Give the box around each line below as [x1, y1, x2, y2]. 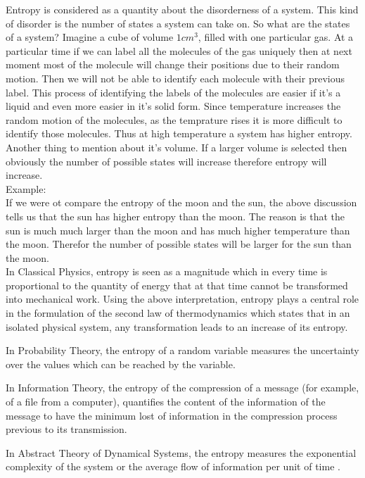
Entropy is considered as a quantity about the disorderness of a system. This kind [6, 2, 359, 16]
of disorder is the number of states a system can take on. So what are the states [6, 15, 350, 30]
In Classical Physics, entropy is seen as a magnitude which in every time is [6, 264, 328, 279]
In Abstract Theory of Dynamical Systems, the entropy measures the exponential [6, 445, 357, 460]
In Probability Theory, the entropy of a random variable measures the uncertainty [6, 343, 359, 358]
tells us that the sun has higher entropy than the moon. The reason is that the [6, 208, 345, 223]
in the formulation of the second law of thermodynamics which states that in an [6, 306, 350, 320]
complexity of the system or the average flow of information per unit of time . [6, 459, 340, 474]
